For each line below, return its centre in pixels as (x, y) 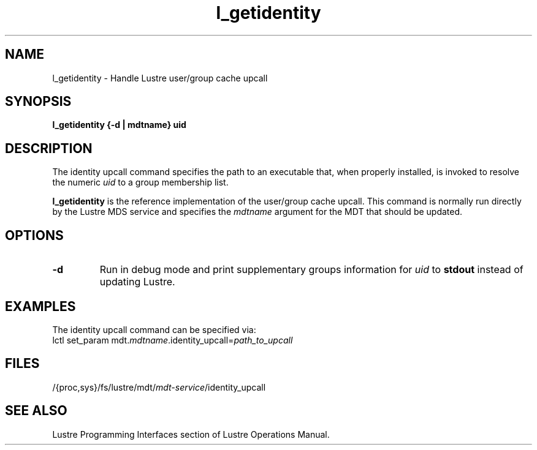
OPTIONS (34, 235)
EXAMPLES (40, 306)
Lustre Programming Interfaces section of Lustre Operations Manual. (191, 434)
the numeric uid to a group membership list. (140, 182)
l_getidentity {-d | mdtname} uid (119, 125)
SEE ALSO (36, 411)
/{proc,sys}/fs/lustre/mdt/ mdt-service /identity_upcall (159, 387)
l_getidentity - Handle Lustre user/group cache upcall (160, 78)
